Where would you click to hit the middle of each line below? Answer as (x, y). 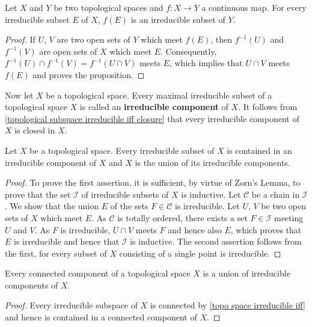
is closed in (35, 130)
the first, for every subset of (56, 253)
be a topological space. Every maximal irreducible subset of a (159, 95)
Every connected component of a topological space (98, 273)
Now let (19, 95)
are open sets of (68, 51)
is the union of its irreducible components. (213, 162)
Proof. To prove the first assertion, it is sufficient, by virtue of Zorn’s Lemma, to (153, 182)
